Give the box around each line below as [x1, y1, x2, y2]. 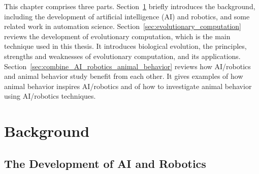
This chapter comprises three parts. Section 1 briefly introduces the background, [4, 1, 255, 11]
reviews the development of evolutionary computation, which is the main [4, 31, 231, 41]
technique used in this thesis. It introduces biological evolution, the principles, [4, 41, 247, 51]
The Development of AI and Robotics [4, 155, 206, 171]
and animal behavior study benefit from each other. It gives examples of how [4, 71, 243, 81]
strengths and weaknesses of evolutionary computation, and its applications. [4, 50, 241, 61]
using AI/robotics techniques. [4, 91, 96, 101]
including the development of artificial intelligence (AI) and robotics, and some [4, 11, 250, 21]
